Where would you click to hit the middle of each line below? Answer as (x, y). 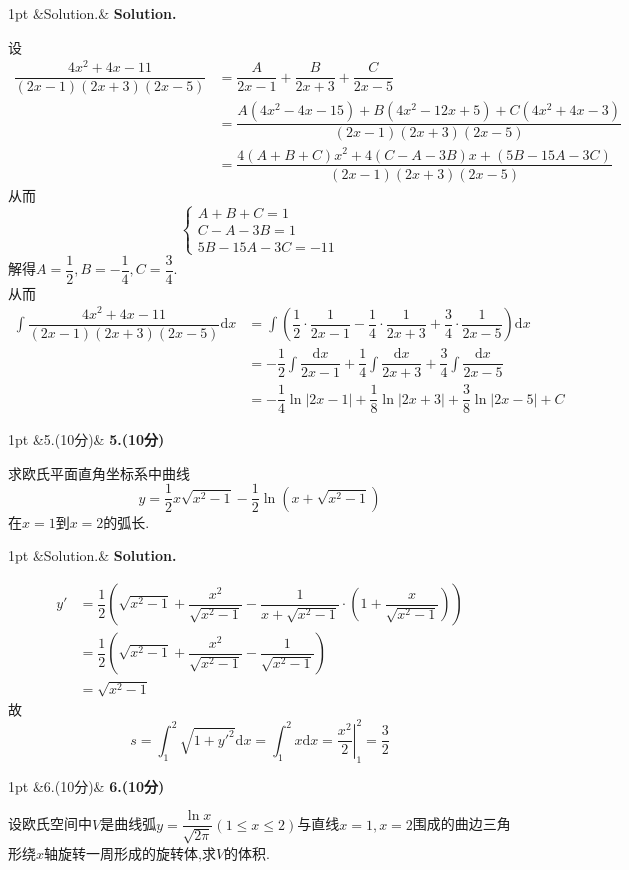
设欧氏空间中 (50, 823)
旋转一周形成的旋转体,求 (137, 852)
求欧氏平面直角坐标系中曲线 (99, 472)
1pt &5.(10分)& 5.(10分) (86, 439)
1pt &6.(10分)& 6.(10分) (86, 785)
